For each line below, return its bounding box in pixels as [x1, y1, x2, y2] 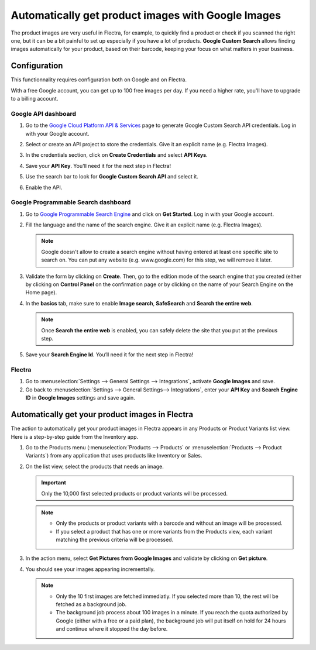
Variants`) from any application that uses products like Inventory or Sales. [25, 452, 202, 459]
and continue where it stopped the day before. [56, 625, 168, 632]
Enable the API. [25, 184, 63, 191]
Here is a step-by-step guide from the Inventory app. [11, 433, 139, 440]
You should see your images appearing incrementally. [25, 565, 155, 573]
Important [41, 479, 67, 486]
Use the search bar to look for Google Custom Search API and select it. [25, 173, 199, 180]
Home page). [25, 289, 57, 296]
